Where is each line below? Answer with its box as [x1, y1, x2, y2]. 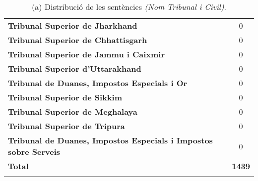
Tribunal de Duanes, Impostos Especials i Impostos [8, 135, 213, 146]
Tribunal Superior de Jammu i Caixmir [8, 48, 165, 60]
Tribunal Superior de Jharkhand [8, 20, 137, 31]
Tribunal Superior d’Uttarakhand [8, 63, 141, 74]
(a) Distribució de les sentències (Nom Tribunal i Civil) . [32, 1, 226, 12]
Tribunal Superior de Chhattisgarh [8, 34, 147, 45]
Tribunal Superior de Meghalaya [8, 106, 137, 117]
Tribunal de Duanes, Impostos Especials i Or [8, 77, 188, 89]
